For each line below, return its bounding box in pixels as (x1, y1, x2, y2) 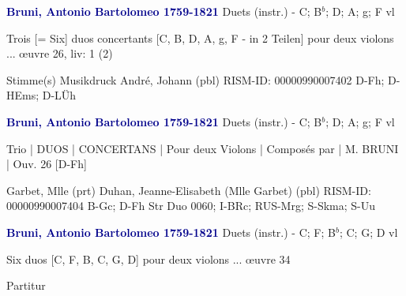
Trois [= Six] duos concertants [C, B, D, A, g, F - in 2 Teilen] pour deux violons (6, 29, 394, 46)
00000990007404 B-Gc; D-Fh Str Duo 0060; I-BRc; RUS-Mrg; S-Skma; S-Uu (6, 197, 376, 214)
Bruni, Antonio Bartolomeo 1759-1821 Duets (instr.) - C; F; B (6, 223, 336, 240)
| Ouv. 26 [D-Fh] (6, 155, 87, 172)
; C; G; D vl (339, 223, 398, 240)
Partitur (6, 277, 46, 294)
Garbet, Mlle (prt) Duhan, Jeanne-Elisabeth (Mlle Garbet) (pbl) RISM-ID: (6, 182, 371, 198)
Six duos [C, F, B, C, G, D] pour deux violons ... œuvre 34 (6, 250, 291, 267)
